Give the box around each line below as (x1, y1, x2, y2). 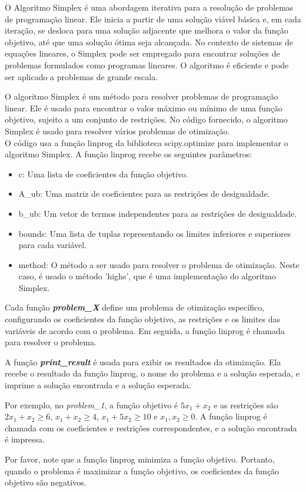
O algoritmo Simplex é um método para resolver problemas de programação (5, 90, 278, 103)
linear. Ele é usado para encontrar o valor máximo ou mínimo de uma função (5, 101, 282, 114)
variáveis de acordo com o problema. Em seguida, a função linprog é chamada (5, 324, 285, 336)
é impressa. (5, 433, 45, 445)
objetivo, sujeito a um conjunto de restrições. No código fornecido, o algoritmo (5, 113, 288, 126)
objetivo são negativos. (5, 476, 87, 488)
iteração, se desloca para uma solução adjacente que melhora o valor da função (5, 24, 288, 37)
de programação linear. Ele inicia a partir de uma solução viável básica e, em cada (5, 12, 301, 25)
